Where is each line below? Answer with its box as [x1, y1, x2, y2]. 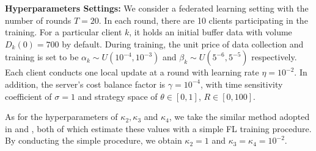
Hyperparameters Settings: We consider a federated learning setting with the [5, 2, 309, 14]
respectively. [251, 51, 297, 63]
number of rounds [5, 13, 72, 26]
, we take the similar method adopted [169, 110, 310, 123]
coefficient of [5, 90, 52, 102]
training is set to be [5, 51, 79, 63]
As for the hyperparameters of [5, 110, 118, 123]
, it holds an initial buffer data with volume [129, 26, 292, 38]
